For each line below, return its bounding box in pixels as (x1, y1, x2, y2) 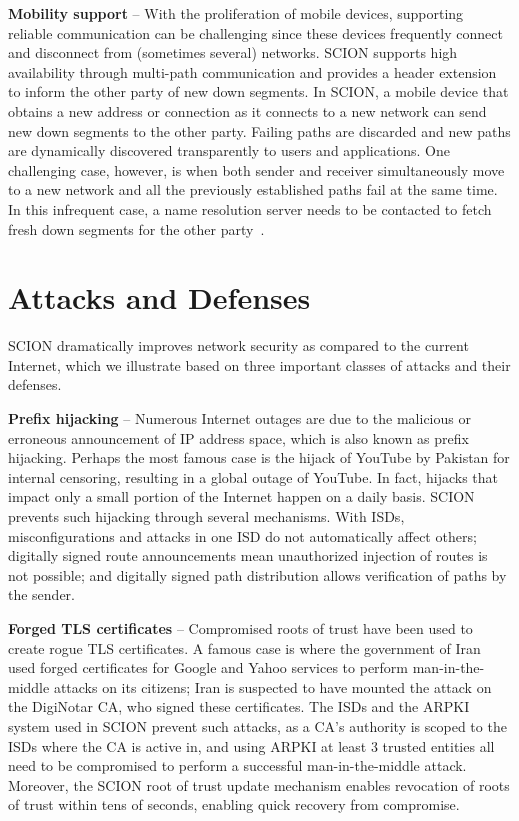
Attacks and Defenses (8, 277, 311, 318)
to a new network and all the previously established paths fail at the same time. (8, 179, 498, 200)
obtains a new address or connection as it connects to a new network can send (8, 100, 487, 121)
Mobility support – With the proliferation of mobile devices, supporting (8, 3, 464, 23)
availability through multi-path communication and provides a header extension (8, 61, 497, 82)
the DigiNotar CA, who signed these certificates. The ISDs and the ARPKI (8, 696, 470, 717)
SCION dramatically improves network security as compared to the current (8, 335, 469, 356)
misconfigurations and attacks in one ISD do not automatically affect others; (8, 525, 477, 546)
